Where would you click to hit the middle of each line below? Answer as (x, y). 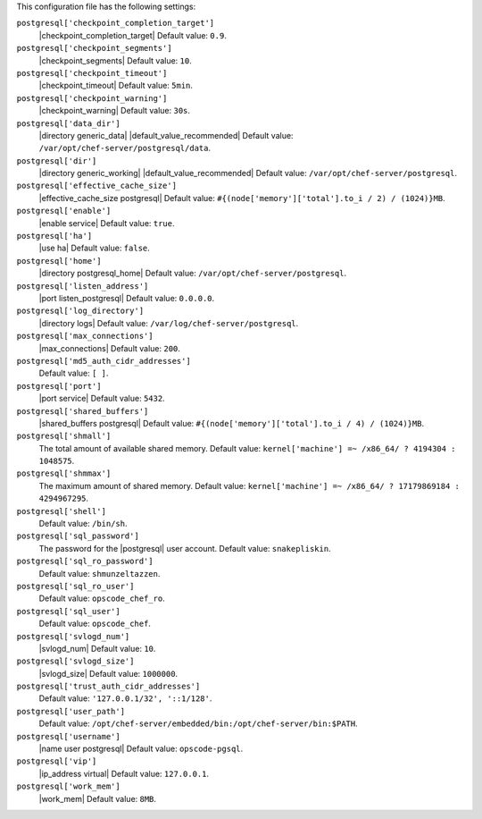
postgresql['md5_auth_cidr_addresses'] (104, 361)
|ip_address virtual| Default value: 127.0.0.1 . (124, 773)
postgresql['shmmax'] (64, 473)
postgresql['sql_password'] (78, 536)
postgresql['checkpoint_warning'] (92, 98)
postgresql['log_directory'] (80, 311)
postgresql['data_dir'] (68, 123)
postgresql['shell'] (62, 511)
